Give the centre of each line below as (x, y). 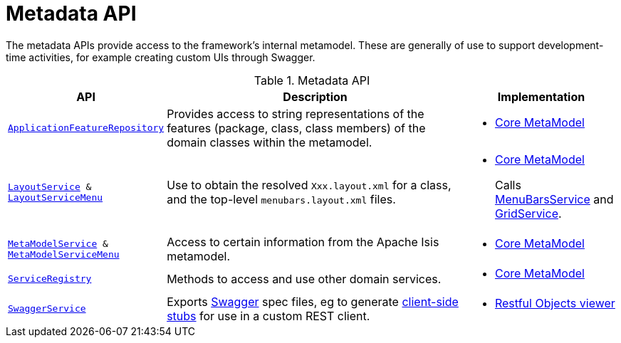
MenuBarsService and (554, 199)
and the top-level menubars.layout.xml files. (281, 199)
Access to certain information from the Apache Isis (303, 242)
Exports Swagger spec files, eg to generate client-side (313, 301)
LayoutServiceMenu (56, 197)
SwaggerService (47, 309)
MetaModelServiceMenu (64, 254)
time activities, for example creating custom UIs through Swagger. (161, 57)
